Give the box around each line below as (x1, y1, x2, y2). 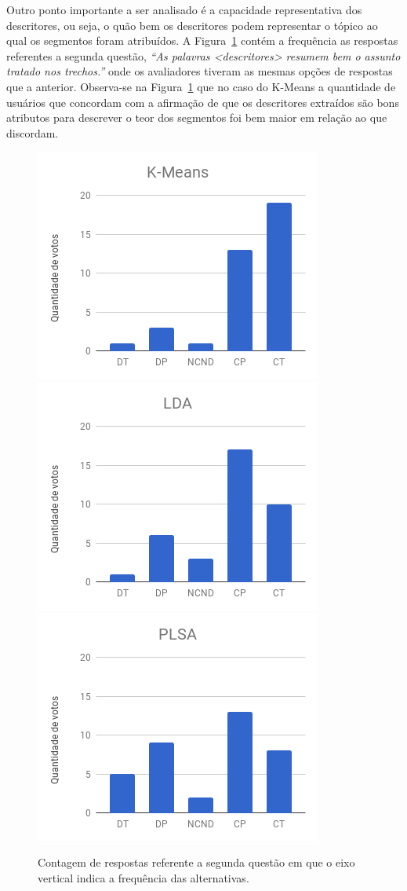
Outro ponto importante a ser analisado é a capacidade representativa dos (6, 2, 362, 17)
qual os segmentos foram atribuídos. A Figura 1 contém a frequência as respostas (6, 32, 398, 49)
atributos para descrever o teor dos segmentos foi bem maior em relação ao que (6, 109, 387, 126)
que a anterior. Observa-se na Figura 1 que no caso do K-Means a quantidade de (6, 78, 396, 94)
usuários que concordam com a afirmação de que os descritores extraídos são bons (6, 93, 399, 110)
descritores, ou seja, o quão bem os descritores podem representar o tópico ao (6, 16, 378, 33)
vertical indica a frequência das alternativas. (38, 869, 249, 885)
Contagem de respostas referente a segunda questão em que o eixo (38, 854, 355, 871)
